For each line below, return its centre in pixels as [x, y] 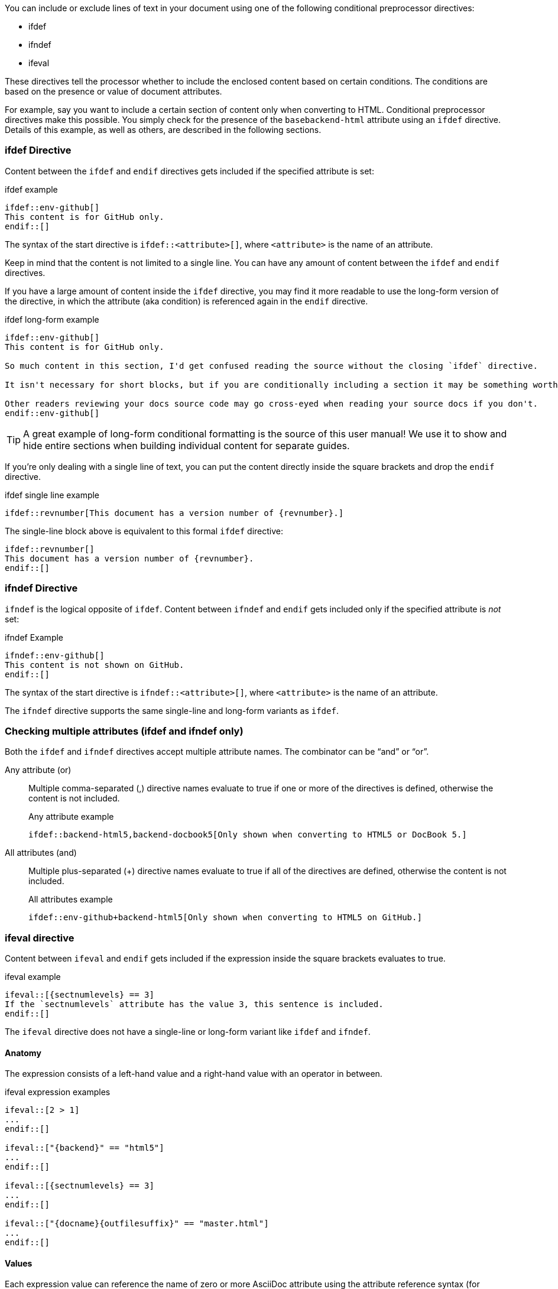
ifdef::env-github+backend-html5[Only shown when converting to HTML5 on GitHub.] [225, 918]
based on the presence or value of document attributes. [113, 91]
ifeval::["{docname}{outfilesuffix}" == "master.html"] [137, 1224]
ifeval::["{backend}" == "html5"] [85, 1148]
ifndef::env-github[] [55, 655]
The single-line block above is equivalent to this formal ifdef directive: [144, 531]
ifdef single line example [52, 495]
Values [19, 1263]
